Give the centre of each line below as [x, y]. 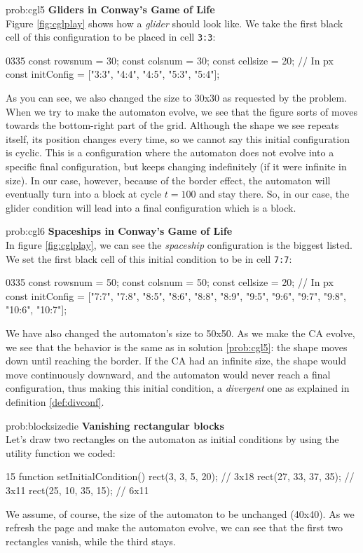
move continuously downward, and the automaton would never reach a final [168, 374]
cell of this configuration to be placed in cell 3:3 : [111, 37]
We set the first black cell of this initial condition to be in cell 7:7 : [149, 258]
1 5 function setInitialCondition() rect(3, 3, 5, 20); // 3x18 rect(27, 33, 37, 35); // [180, 476]
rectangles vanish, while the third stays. [91, 541]
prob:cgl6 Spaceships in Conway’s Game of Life [119, 231]
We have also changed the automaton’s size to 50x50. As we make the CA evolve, [180, 333]
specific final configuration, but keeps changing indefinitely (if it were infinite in [176, 166]
